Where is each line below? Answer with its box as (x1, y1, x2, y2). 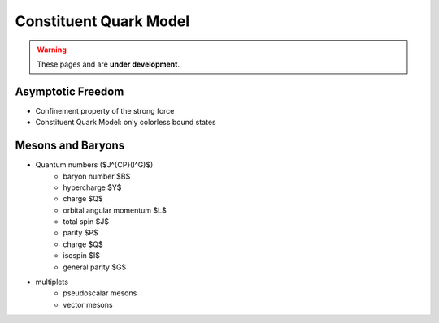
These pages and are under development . (37, 59, 180, 69)
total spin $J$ (63, 217, 110, 226)
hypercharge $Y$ (63, 183, 122, 192)
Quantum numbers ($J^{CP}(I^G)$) (35, 160, 154, 170)
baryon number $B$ (63, 171, 131, 181)
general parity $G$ (63, 262, 127, 272)
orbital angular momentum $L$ (63, 205, 167, 215)
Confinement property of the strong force (35, 106, 175, 115)
